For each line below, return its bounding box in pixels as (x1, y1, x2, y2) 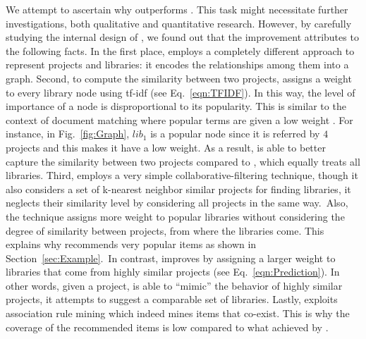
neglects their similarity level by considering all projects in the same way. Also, (6, 195, 348, 210)
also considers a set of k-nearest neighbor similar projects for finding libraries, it (6, 181, 351, 196)
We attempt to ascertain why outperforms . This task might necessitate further (6, 2, 348, 16)
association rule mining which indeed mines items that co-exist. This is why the (6, 306, 350, 321)
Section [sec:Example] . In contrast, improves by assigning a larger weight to (6, 250, 336, 265)
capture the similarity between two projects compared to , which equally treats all (6, 154, 360, 168)
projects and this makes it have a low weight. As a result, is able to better (6, 140, 326, 154)
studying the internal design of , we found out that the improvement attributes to (6, 30, 359, 44)
